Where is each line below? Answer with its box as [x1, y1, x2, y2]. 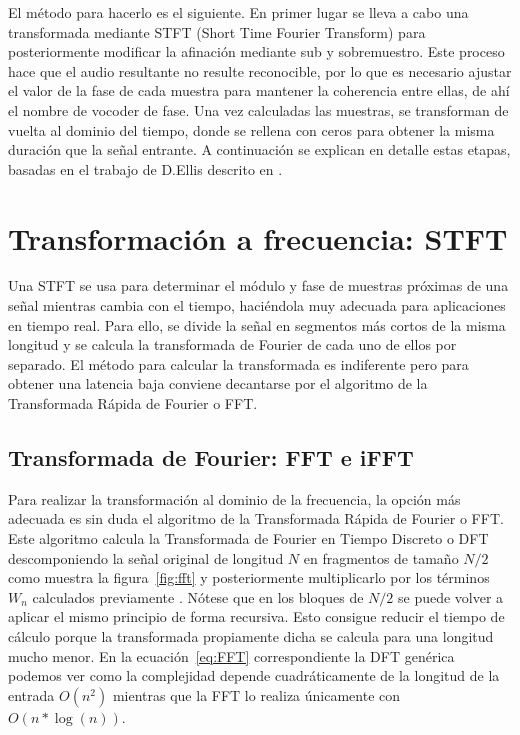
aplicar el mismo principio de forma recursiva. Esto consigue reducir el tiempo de [8, 606, 505, 627]
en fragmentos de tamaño [303, 547, 459, 568]
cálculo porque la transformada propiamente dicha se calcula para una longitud [8, 625, 494, 646]
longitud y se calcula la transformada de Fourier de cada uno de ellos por [8, 334, 457, 355]
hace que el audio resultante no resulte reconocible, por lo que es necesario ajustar [8, 60, 512, 81]
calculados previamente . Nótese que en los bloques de [32, 586, 364, 607]
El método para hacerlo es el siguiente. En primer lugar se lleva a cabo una [8, 2, 469, 22]
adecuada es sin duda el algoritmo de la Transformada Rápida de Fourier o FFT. [8, 508, 504, 529]
